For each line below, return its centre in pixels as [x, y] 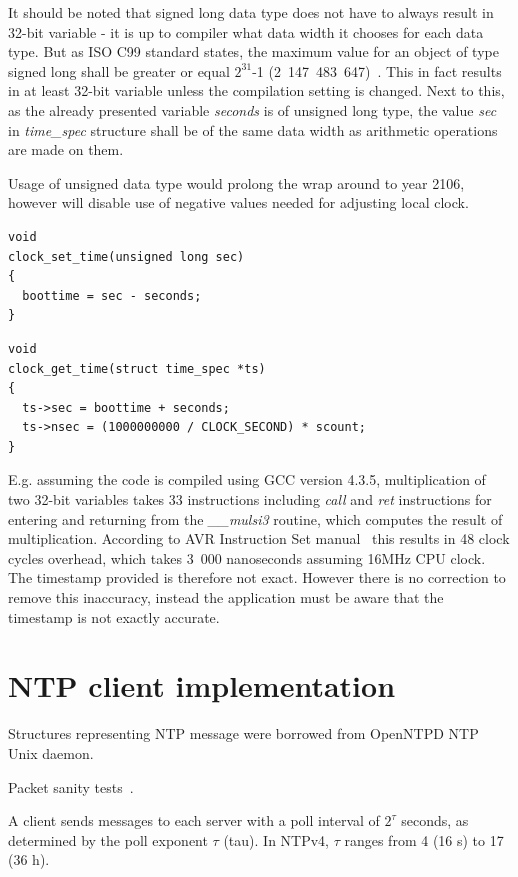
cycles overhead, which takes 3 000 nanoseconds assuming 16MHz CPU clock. [247, 557]
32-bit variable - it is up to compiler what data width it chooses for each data [246, 31]
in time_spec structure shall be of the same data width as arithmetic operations [253, 129]
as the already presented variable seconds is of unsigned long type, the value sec [252, 109]
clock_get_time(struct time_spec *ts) [137, 368]
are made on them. [66, 149]
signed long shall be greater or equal [119, 70]
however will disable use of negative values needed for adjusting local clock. [238, 202]
